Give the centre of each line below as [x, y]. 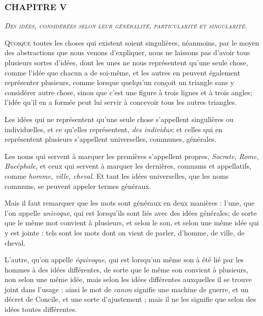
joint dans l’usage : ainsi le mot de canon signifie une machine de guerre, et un [127, 289]
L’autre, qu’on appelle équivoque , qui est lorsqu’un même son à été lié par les [124, 260]
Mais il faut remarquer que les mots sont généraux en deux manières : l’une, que [130, 203]
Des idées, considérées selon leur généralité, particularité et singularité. [126, 26]
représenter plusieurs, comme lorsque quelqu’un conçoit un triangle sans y [120, 82]
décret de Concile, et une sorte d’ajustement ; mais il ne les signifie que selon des [130, 299]
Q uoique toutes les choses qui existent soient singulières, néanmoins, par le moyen [132, 42]
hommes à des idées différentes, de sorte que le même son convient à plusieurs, [126, 269]
